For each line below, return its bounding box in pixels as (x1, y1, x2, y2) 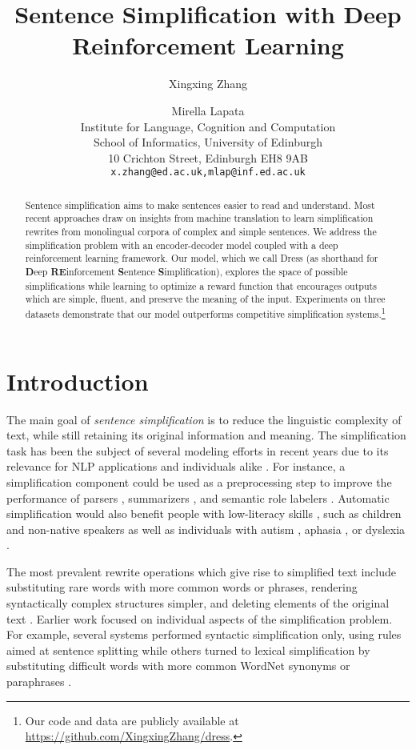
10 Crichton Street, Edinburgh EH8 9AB (108, 149, 308, 166)
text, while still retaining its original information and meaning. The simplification (6, 427, 406, 443)
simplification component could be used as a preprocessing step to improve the (6, 473, 392, 490)
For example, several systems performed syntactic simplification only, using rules (6, 626, 402, 643)
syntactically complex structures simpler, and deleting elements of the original (6, 595, 390, 612)
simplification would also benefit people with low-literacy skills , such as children (6, 505, 402, 522)
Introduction (6, 364, 149, 397)
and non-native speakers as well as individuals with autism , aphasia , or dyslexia (6, 520, 406, 537)
